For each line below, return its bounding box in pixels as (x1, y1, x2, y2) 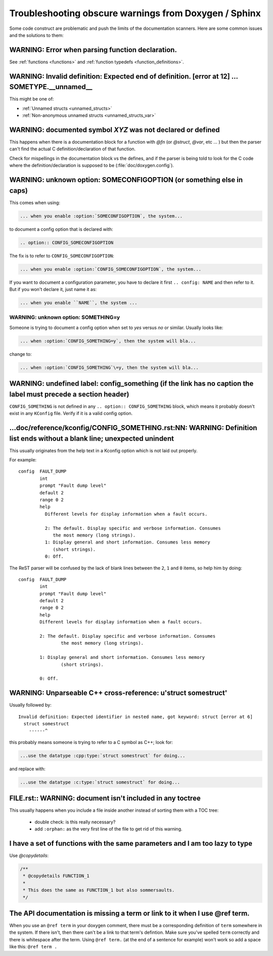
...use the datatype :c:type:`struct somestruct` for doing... (20, 779, 180, 785)
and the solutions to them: (9, 32, 64, 38)
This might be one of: (9, 96, 54, 102)
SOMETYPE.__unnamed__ (9, 82, 93, 91)
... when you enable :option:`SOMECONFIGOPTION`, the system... (20, 213, 183, 219)
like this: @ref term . (9, 944, 58, 950)
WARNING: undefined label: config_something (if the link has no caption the (9, 380, 254, 388)
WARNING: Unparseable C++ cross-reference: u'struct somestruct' (9, 689, 227, 697)
